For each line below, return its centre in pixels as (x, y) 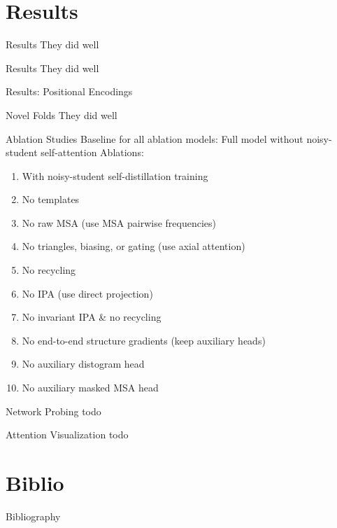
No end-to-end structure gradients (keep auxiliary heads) (144, 340)
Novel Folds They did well (62, 114)
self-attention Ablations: (92, 152)
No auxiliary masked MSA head (90, 388)
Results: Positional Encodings (69, 91)
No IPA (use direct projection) (87, 293)
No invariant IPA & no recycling (92, 317)
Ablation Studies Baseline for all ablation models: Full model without (155, 138)
